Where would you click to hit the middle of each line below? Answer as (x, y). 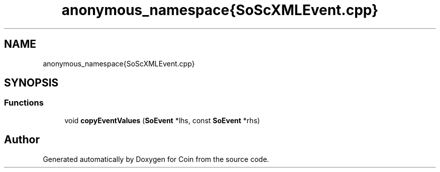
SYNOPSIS (31, 83)
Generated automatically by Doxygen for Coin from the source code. (156, 159)
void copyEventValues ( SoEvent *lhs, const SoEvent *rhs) (162, 120)
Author (22, 140)
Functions (24, 103)
